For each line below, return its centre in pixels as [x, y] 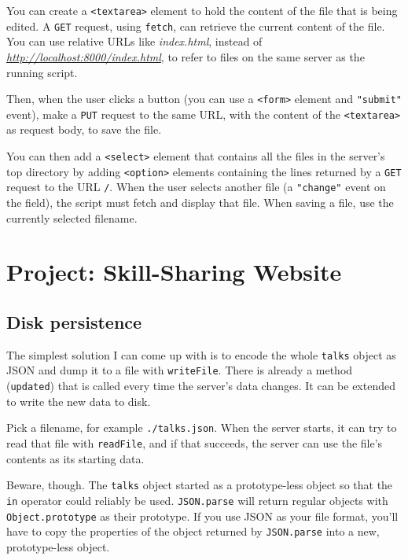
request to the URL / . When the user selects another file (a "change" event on [196, 187]
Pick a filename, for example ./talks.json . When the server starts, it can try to [202, 427]
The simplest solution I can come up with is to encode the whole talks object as [201, 354]
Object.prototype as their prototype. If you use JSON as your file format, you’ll [202, 516]
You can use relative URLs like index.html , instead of [134, 41]
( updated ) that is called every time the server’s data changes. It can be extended [201, 386]
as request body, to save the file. [84, 129]
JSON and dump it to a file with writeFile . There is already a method [180, 370]
